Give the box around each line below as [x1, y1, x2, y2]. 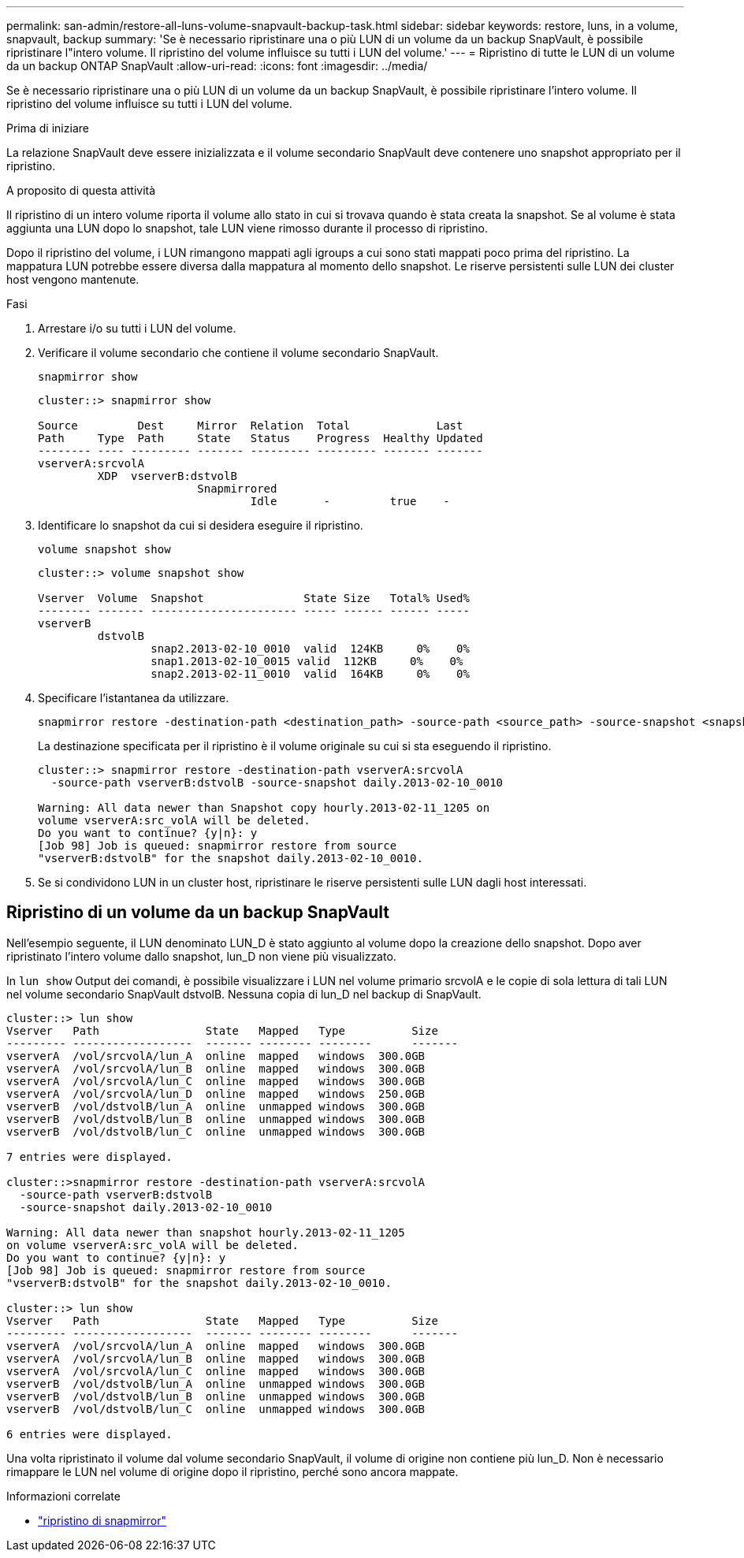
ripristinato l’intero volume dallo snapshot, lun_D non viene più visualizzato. [6, 949, 396, 963]
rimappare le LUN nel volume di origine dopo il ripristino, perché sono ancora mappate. [6, 1464, 459, 1478]
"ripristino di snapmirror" [38, 1513, 167, 1527]
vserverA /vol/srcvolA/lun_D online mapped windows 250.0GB [6, 1087, 426, 1100]
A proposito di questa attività [6, 184, 156, 197]
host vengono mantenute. [6, 273, 139, 286]
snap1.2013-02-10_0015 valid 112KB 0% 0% [151, 655, 463, 667]
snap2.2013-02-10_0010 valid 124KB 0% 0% [151, 642, 470, 655]
